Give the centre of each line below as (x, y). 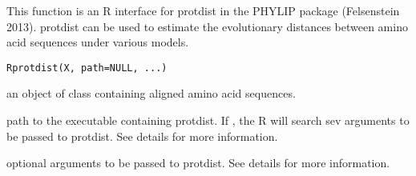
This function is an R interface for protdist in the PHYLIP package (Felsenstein (203, 10)
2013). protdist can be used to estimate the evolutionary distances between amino (207, 26)
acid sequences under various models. (98, 42)
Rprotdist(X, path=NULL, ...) (87, 68)
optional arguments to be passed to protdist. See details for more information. (198, 163)
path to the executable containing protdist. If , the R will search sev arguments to (208, 120)
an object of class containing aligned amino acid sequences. (151, 93)
